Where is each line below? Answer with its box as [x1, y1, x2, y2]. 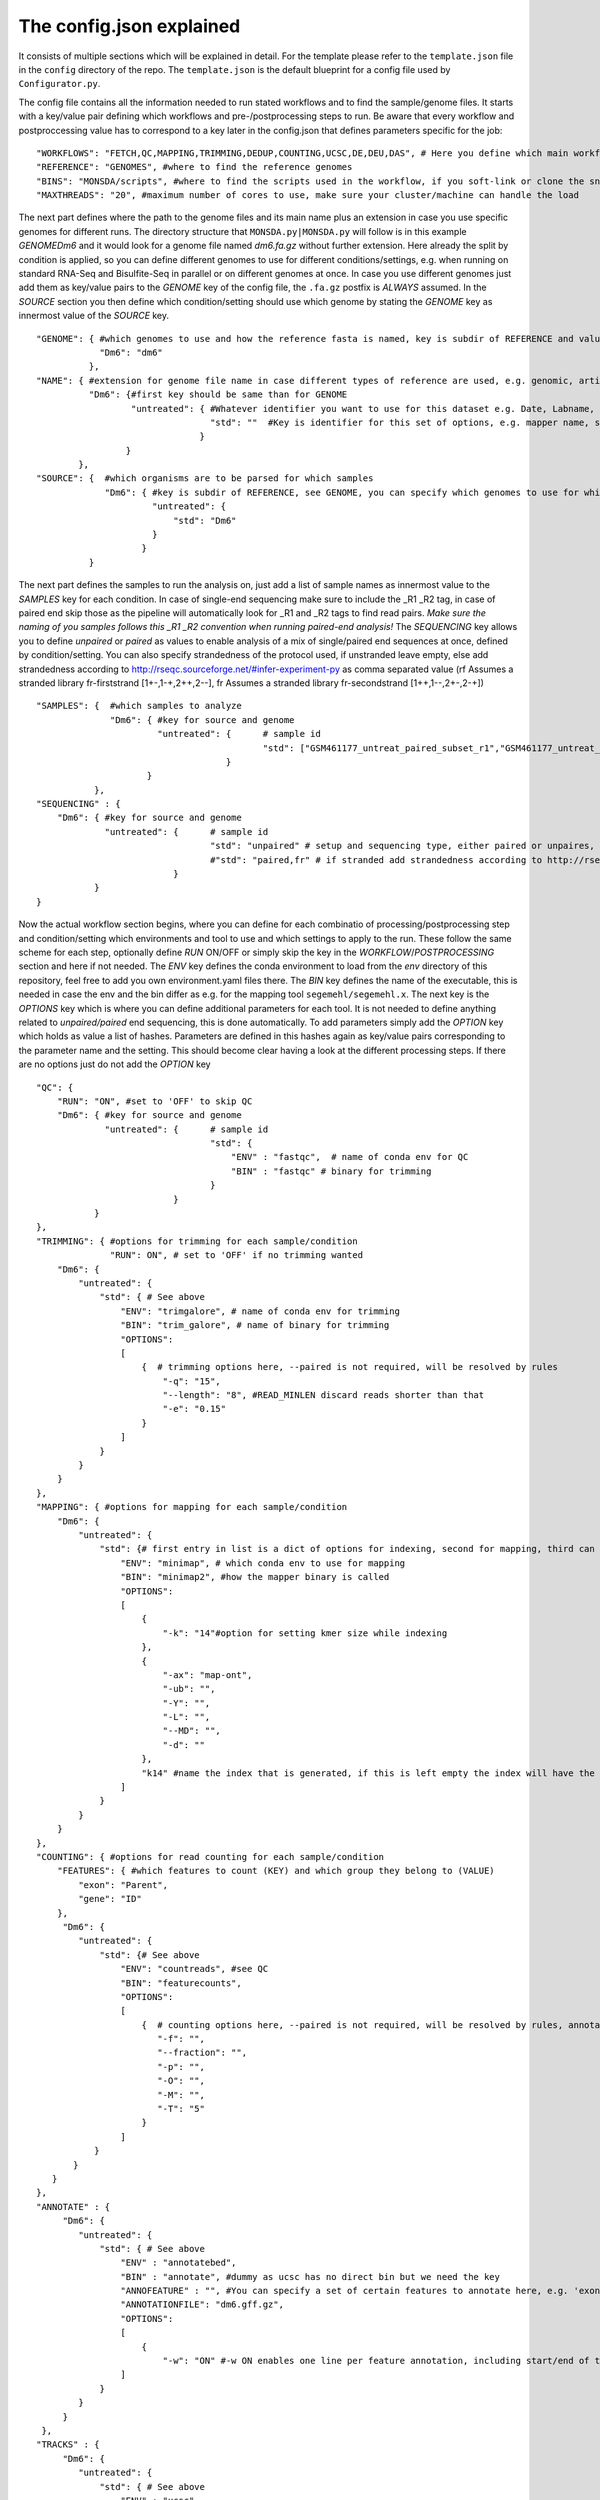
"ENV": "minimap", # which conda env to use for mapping [120, 1557, 406, 1569]
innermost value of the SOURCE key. [18, 310, 170, 322]
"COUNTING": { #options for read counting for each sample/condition [36, 1851, 385, 1862]
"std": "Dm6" [173, 515, 237, 526]
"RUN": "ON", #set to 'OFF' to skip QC [56, 1095, 253, 1107]
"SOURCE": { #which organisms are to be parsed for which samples [36, 473, 374, 484]
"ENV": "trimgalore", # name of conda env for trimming [120, 1305, 400, 1317]
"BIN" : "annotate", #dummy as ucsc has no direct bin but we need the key [120, 2271, 500, 2282]
